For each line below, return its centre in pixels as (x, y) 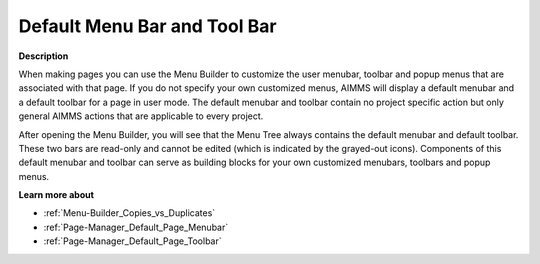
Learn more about (56, 195)
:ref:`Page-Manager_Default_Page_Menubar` (136, 227)
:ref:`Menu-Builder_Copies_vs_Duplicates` (129, 213)
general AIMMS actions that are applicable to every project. (141, 116)
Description (43, 56)
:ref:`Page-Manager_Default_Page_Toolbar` (132, 241)
